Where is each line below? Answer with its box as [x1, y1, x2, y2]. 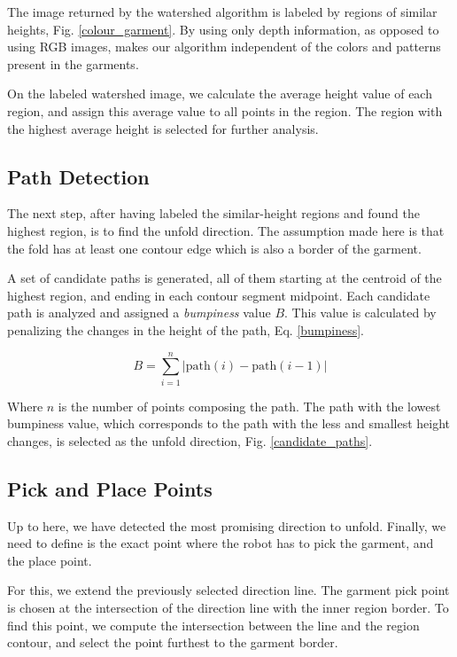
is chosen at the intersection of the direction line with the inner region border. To [7, 598, 449, 616]
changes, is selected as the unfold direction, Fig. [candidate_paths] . [7, 431, 373, 450]
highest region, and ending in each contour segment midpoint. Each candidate [7, 285, 430, 304]
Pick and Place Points [7, 474, 213, 502]
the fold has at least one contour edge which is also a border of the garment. [7, 239, 422, 257]
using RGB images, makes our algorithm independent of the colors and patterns [7, 37, 441, 56]
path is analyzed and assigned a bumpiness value [7, 303, 271, 322]
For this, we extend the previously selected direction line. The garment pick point [7, 581, 450, 599]
